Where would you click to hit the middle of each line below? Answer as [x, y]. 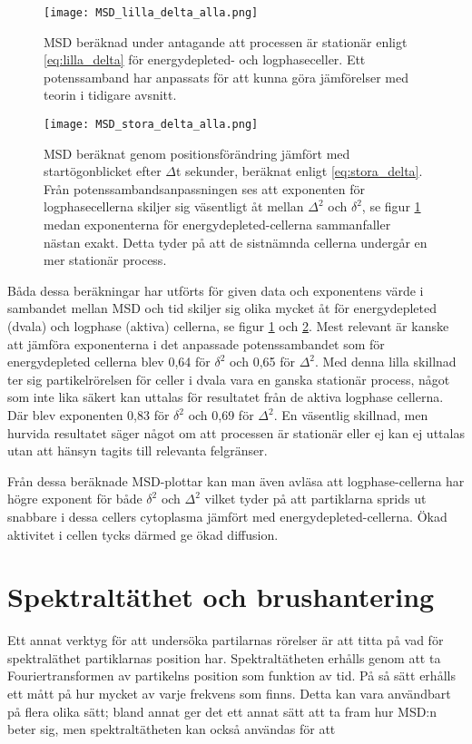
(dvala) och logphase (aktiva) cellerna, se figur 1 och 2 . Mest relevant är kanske [228, 326]
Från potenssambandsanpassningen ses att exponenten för [204, 188]
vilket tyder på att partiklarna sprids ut [315, 499]
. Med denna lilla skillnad [385, 362]
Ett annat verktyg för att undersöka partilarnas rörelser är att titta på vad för [226, 640]
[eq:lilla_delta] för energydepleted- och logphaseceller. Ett [205, 59]
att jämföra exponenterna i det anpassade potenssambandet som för [196, 343]
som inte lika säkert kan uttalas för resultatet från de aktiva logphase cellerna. [226, 397]
